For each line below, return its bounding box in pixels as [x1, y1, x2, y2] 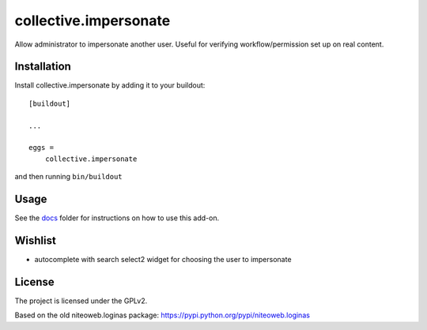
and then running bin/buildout [14, 172, 123, 182]
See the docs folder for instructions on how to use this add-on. [14, 213, 220, 223]
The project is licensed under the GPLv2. [14, 296, 148, 306]
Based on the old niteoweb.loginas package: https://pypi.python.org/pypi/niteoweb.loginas [14, 310, 310, 320]
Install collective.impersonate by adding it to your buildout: [14, 81, 206, 90]
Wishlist [14, 234, 57, 247]
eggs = [28, 143, 55, 152]
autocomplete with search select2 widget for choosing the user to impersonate [34, 255, 292, 264]
